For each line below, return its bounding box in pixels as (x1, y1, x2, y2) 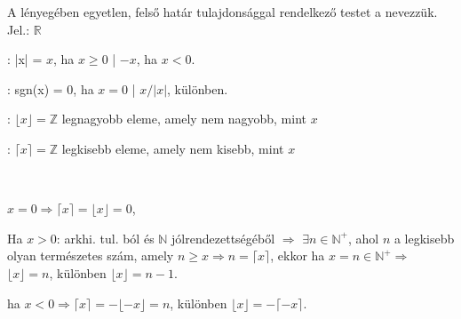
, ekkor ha (270, 246, 325, 265)
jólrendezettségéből (171, 228, 275, 247)
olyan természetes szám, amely (7, 246, 174, 265)
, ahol (347, 228, 379, 247)
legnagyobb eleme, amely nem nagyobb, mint (61, 109, 307, 128)
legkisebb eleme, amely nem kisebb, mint (61, 139, 284, 157)
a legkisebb (393, 228, 455, 247)
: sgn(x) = (7, 79, 63, 98)
